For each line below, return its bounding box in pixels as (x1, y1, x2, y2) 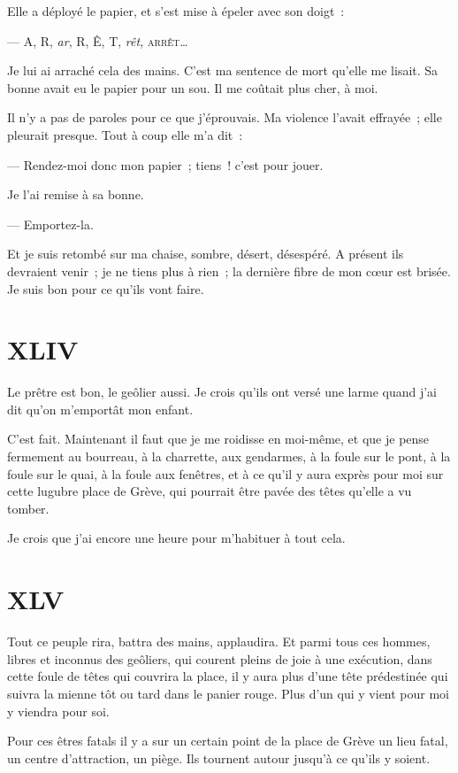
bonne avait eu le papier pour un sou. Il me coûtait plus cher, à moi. (7, 78, 378, 97)
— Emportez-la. (7, 214, 94, 233)
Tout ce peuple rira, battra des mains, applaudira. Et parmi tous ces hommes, (7, 632, 431, 651)
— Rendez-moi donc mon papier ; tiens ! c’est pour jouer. (7, 155, 324, 174)
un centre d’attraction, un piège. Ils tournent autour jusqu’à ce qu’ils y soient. (7, 748, 431, 767)
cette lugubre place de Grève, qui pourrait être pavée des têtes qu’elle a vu (7, 482, 412, 500)
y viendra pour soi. (7, 701, 110, 720)
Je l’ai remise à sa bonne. (7, 185, 144, 204)
